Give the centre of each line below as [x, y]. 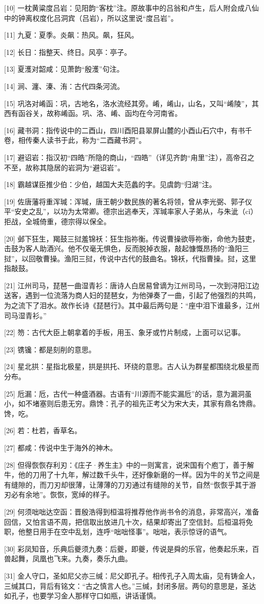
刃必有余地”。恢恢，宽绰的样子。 [59, 494]
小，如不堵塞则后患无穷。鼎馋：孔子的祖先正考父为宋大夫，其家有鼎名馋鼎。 [132, 403]
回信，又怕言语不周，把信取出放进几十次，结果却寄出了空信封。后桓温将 [125, 521]
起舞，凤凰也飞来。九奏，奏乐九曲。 [71, 558]
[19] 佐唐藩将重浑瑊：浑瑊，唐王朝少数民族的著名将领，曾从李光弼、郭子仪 [128, 201]
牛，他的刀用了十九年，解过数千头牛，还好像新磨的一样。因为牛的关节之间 [128, 475]
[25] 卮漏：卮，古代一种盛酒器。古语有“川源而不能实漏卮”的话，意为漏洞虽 [128, 393]
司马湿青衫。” [25, 315]
